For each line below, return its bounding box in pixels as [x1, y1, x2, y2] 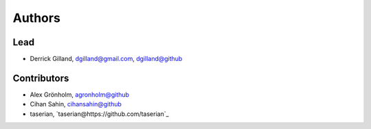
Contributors [12, 72, 69, 84]
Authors [12, 10, 61, 25]
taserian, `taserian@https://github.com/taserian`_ [30, 110, 169, 118]
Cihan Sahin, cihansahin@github [30, 100, 122, 108]
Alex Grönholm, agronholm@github [30, 90, 130, 99]
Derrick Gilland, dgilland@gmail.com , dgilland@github [30, 55, 183, 63]
